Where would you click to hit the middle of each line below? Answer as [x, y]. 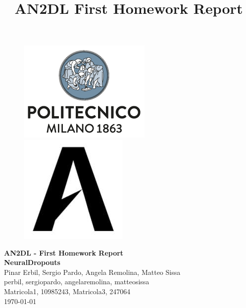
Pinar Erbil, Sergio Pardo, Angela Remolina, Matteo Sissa [92, 272]
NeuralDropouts [32, 262]
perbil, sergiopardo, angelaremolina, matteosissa [77, 282]
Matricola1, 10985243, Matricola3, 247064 [67, 291]
